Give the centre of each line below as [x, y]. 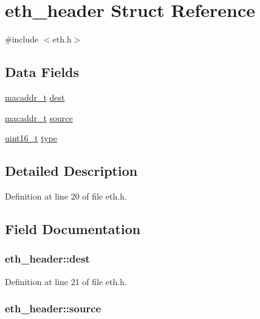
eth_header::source [53, 308]
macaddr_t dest [35, 97]
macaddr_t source [39, 117]
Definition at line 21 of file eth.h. [66, 281]
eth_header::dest [47, 259]
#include [22, 39]
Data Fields [42, 72]
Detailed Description [71, 171]
